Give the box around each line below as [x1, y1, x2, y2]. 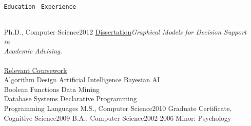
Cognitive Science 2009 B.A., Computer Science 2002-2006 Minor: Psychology [4, 112, 232, 123]
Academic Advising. [4, 46, 62, 56]
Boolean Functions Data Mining [4, 84, 99, 94]
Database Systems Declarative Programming [4, 93, 137, 104]
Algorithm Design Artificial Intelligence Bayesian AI [4, 74, 160, 85]
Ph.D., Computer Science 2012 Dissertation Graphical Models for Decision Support [4, 27, 247, 37]
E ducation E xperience [4, 3, 76, 10]
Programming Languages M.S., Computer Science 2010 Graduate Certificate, [4, 103, 232, 113]
